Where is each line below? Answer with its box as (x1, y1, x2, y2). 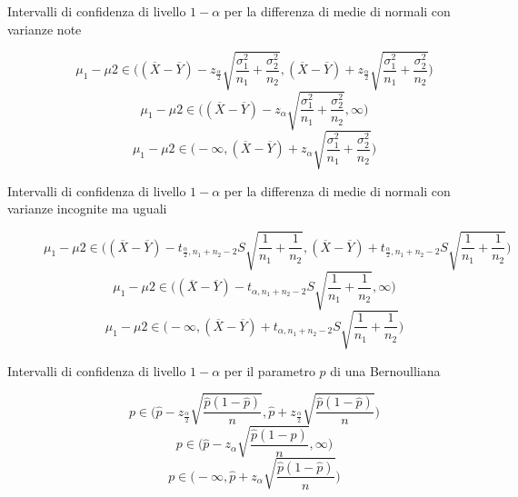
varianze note (7, 19, 82, 38)
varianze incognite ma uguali (7, 199, 167, 218)
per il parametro (224, 361, 315, 380)
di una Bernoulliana (330, 361, 441, 380)
